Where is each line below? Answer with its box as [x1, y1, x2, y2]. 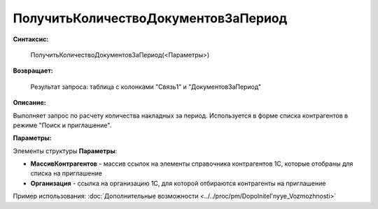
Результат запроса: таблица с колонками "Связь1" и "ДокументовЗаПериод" [30, 82, 262, 91]
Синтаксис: [13, 35, 49, 43]
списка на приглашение [30, 169, 103, 178]
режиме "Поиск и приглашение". [13, 121, 112, 129]
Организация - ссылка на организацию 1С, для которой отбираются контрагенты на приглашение [30, 179, 326, 187]
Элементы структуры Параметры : [13, 147, 118, 155]
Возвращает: [13, 66, 53, 75]
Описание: [13, 99, 47, 107]
